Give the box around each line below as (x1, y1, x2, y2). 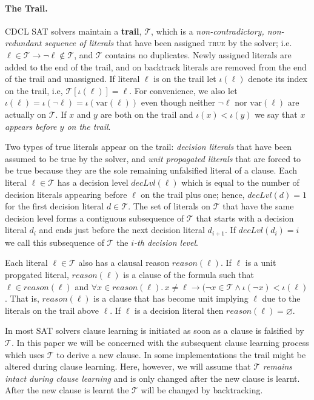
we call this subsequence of (5, 236, 104, 248)
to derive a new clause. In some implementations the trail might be (56, 348, 306, 361)
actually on (5, 107, 47, 120)
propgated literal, (5, 268, 69, 280)
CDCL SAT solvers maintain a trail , (5, 24, 142, 37)
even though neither (141, 96, 215, 109)
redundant (5, 36, 42, 49)
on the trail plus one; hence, (141, 188, 245, 200)
